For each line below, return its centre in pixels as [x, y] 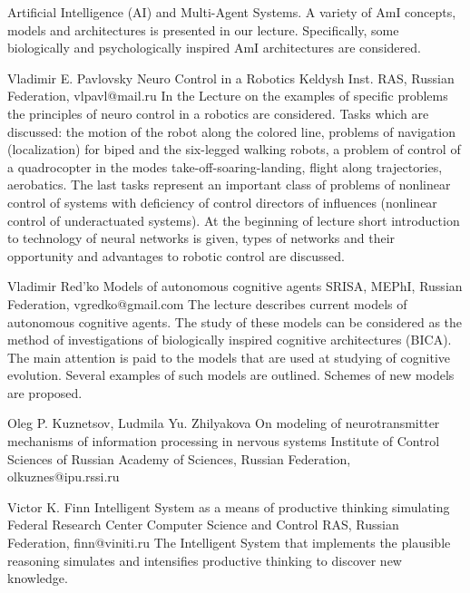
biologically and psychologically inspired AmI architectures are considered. [214, 48]
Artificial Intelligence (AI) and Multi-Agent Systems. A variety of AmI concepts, [232, 12]
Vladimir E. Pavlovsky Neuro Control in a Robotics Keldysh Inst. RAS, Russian [231, 78]
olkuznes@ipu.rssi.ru [64, 476]
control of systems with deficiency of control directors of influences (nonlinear [222, 202]
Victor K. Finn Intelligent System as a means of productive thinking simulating [229, 506]
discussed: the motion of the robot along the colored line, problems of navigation [231, 131]
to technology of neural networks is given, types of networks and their [201, 238]
